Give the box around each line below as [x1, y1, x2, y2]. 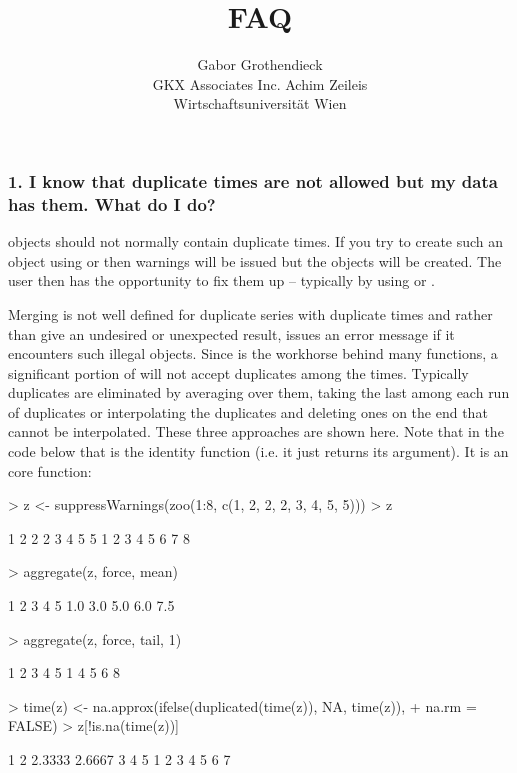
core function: [8, 460, 92, 481]
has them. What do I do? [8, 191, 216, 216]
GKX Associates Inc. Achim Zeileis [152, 73, 368, 94]
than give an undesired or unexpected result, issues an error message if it [8, 323, 455, 344]
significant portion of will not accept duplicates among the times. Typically [8, 362, 469, 383]
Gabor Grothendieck [197, 54, 323, 75]
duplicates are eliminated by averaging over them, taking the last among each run [8, 382, 510, 403]
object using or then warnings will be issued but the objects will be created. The [8, 250, 502, 271]
